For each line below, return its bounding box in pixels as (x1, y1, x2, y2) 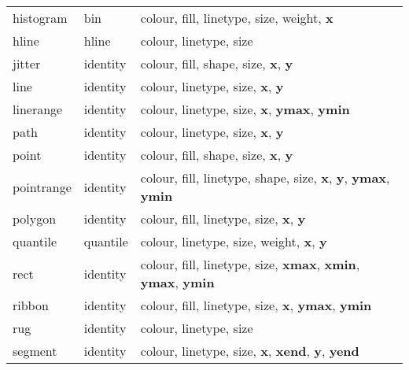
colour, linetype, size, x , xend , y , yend (140, 342, 359, 360)
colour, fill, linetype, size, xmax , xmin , (140, 255, 360, 273)
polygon (13, 209, 57, 228)
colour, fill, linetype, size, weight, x (140, 9, 333, 27)
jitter (13, 54, 41, 72)
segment (13, 342, 57, 360)
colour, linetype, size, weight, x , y (140, 232, 327, 250)
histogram (13, 9, 68, 27)
